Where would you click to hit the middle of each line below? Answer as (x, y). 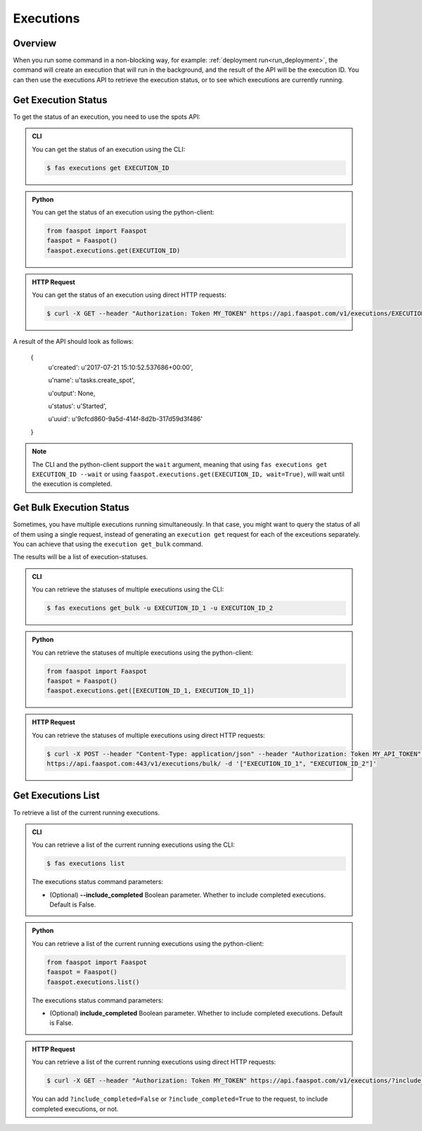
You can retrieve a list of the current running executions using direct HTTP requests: (154, 1062)
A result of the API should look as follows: (73, 341)
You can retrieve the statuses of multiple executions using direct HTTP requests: (148, 735)
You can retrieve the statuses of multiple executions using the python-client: (142, 652)
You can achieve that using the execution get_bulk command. (108, 544)
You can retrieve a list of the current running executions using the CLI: (133, 845)
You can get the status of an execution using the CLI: (109, 149)
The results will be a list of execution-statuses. (81, 557)
